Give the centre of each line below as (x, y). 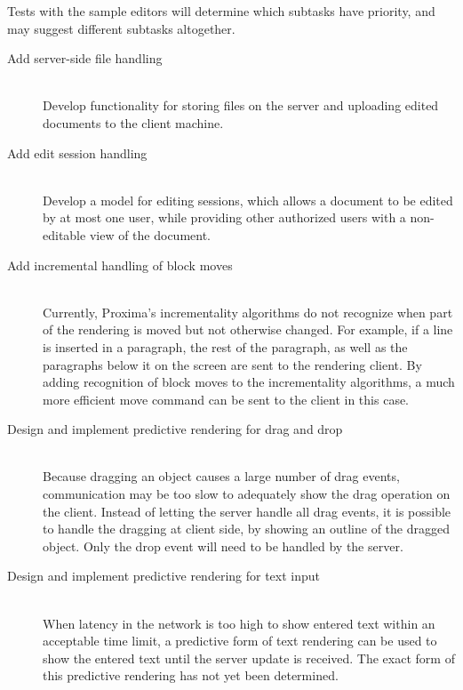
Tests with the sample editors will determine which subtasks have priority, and (221, 11)
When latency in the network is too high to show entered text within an (239, 623)
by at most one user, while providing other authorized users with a (224, 217)
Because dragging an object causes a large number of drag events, (221, 476)
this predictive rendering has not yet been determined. (191, 675)
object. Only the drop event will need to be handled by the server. (223, 546)
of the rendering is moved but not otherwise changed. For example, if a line (248, 329)
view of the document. (150, 234)
